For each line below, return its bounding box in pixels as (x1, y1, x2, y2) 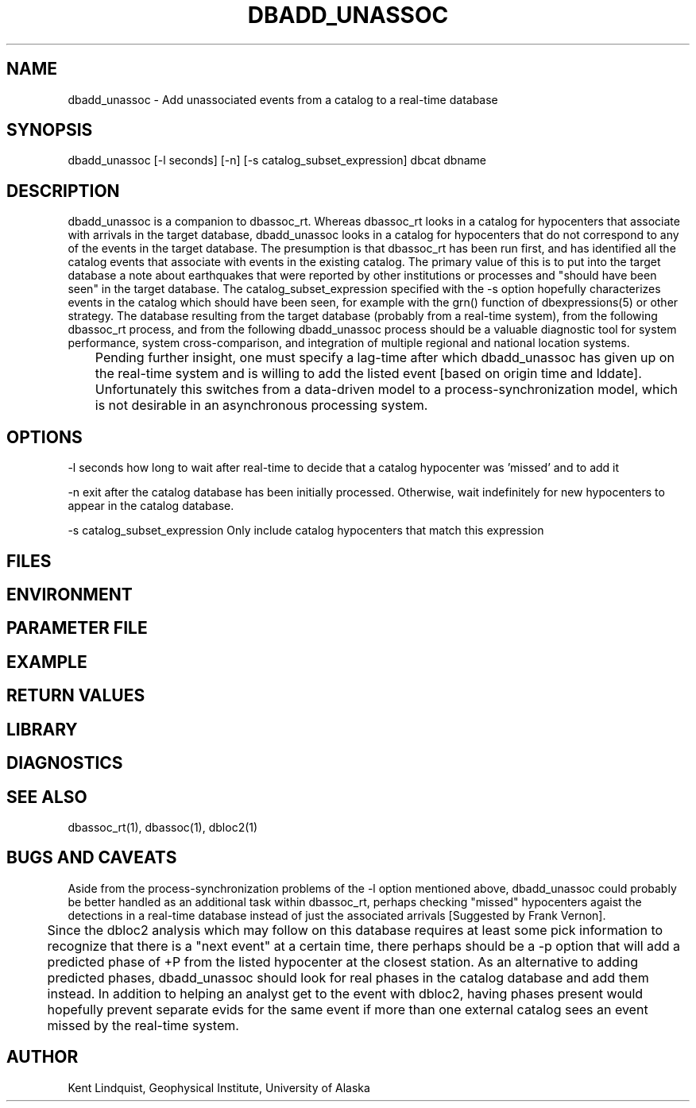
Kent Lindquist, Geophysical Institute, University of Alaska (68, 1080, 370, 1094)
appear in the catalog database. (68, 499, 234, 513)
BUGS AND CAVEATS (6, 847, 177, 868)
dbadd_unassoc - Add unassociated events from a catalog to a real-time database (68, 92, 498, 106)
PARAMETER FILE (6, 618, 148, 639)
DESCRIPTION (6, 180, 120, 201)
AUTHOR (6, 1047, 79, 1067)
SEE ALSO (6, 786, 87, 807)
